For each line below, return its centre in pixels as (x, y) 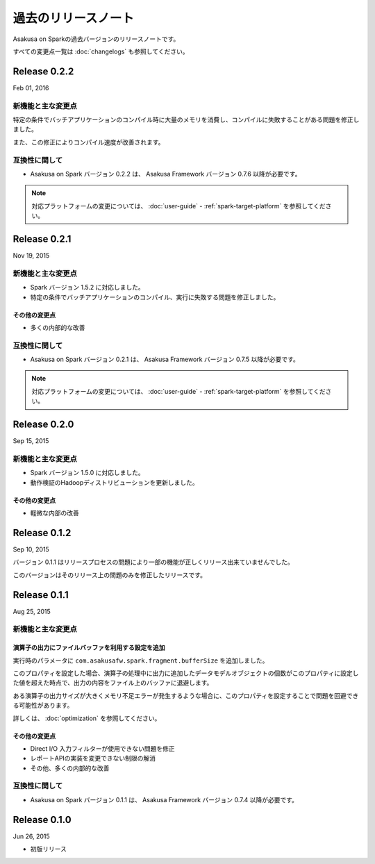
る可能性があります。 (43, 706)
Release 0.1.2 (42, 532)
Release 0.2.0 (43, 425)
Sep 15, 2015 (31, 441)
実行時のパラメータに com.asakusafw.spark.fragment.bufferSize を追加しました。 (141, 661)
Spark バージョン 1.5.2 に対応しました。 (87, 288)
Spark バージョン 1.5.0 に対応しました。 (87, 473)
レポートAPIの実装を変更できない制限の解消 (93, 758)
